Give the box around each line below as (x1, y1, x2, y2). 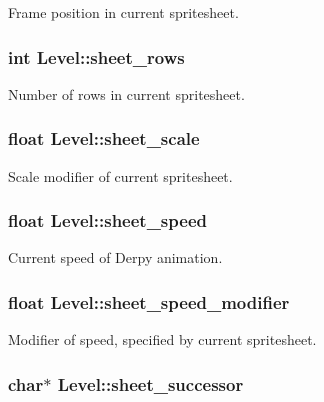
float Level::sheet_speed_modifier (8, 289, 290, 314)
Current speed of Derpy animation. (8, 247, 223, 268)
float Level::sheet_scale (8, 126, 200, 151)
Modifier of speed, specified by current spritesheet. (8, 329, 317, 350)
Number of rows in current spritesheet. (8, 83, 245, 104)
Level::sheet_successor (57, 371, 244, 396)
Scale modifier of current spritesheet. (8, 165, 233, 186)
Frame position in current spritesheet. (8, 2, 239, 22)
